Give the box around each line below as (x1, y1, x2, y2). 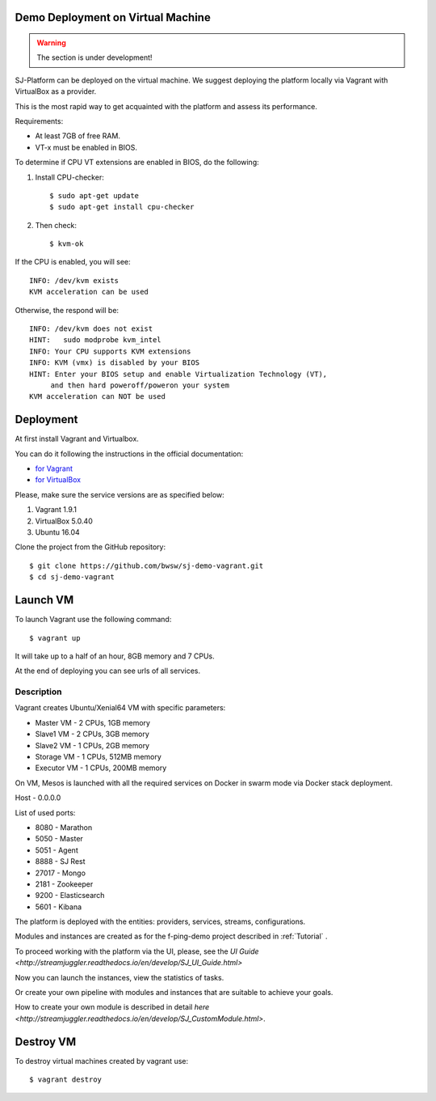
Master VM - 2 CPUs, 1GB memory (35, 718, 151, 727)
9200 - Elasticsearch (35, 891, 105, 900)
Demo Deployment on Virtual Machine (15, 11, 212, 24)
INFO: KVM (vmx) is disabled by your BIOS (29, 358, 200, 367)
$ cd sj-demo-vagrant (29, 573, 115, 582)
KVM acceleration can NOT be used (29, 392, 166, 401)
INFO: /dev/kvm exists (29, 276, 119, 285)
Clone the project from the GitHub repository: (15, 542, 166, 552)
